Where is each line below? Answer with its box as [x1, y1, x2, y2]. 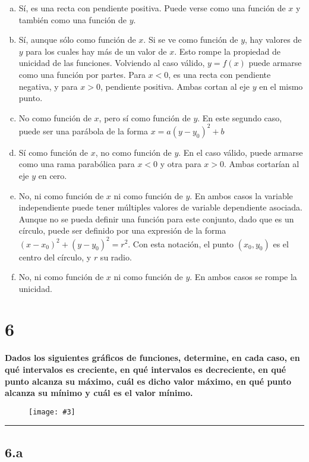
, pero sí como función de [99, 111, 191, 124]
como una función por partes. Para [18, 68, 146, 80]
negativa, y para [18, 80, 78, 92]
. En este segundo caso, [197, 111, 282, 124]
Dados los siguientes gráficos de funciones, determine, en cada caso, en [5, 351, 300, 364]
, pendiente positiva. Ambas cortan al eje [100, 80, 250, 92]
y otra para [160, 158, 201, 170]
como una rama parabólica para [18, 158, 135, 170]
